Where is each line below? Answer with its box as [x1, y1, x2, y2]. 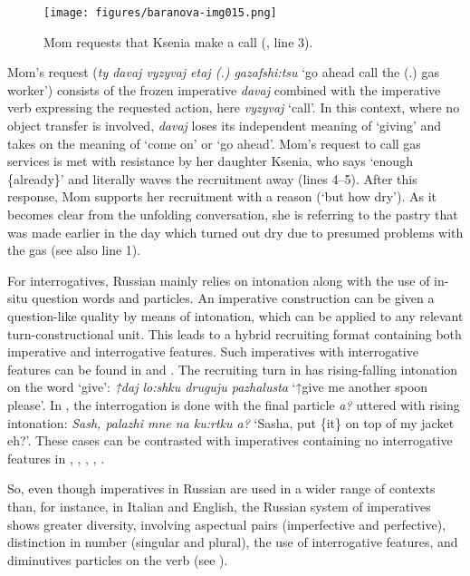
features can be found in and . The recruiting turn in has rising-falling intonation [7, 359, 458, 378]
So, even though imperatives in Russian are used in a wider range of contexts [7, 479, 436, 498]
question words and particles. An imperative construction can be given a [32, 288, 435, 308]
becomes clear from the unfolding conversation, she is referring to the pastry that [7, 205, 458, 223]
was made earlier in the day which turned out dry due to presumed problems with [7, 222, 464, 241]
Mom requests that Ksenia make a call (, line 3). [43, 32, 313, 51]
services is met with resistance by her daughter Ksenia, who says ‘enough [7, 151, 413, 171]
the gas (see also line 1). [7, 240, 141, 259]
